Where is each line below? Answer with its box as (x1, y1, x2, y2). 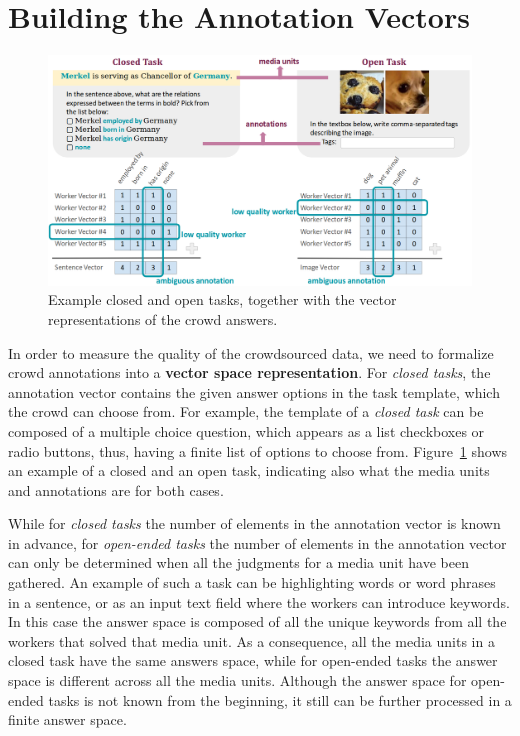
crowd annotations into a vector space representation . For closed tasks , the (8, 362, 491, 383)
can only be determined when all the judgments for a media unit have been (8, 552, 469, 573)
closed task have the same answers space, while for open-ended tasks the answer (8, 650, 498, 671)
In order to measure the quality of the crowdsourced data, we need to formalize (8, 342, 494, 363)
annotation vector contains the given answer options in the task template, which (8, 381, 500, 402)
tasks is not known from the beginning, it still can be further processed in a (48, 689, 512, 710)
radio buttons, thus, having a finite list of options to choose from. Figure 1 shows (8, 440, 508, 461)
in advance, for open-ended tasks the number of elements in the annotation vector (8, 532, 507, 553)
